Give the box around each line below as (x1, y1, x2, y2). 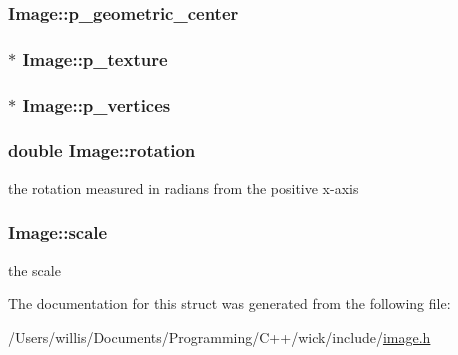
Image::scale (8, 220, 108, 245)
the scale (8, 259, 61, 280)
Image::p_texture (22, 46, 168, 71)
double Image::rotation (8, 138, 196, 163)
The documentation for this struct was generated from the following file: (8, 293, 451, 314)
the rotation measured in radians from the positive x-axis (8, 177, 359, 198)
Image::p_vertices (22, 92, 171, 117)
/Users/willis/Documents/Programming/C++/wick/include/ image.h (8, 326, 431, 347)
